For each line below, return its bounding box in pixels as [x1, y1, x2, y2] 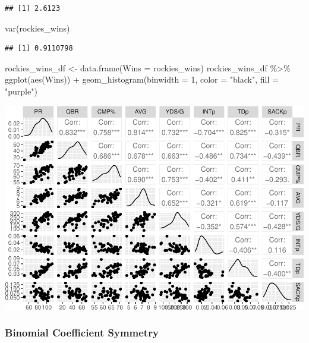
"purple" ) [5, 84, 37, 97]
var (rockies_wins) [5, 21, 70, 34]
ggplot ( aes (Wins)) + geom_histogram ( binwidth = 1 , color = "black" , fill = [5, 73, 279, 86]
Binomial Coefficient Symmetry [5, 325, 159, 340]
